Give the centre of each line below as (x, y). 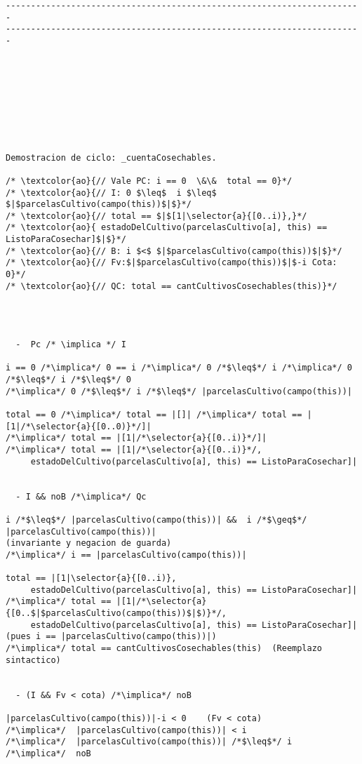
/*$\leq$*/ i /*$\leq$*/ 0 (68, 380)
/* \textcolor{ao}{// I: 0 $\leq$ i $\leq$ (111, 193)
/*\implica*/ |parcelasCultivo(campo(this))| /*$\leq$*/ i (149, 742)
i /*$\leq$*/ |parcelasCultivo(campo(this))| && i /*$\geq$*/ (156, 520)
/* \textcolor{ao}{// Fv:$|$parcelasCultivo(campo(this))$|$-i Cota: (172, 263)
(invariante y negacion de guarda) (89, 543)
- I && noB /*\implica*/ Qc (81, 496)
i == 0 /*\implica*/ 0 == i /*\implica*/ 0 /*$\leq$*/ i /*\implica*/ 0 (179, 368)
